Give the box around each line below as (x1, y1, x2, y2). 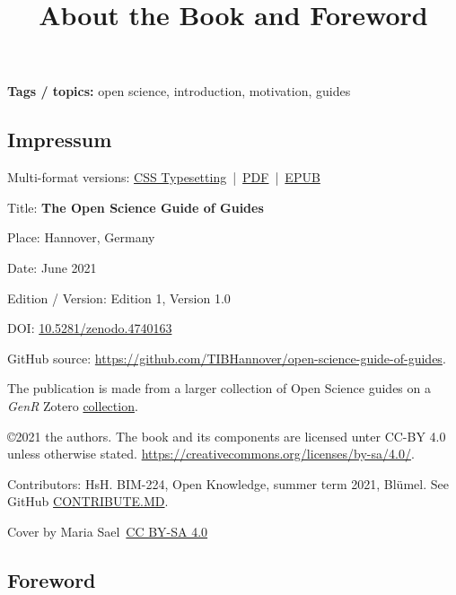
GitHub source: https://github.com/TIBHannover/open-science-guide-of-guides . (7, 348, 446, 367)
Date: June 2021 (7, 258, 97, 276)
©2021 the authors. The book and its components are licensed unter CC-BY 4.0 (7, 426, 446, 445)
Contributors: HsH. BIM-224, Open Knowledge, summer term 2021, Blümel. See (7, 474, 449, 493)
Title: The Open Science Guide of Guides (7, 197, 264, 216)
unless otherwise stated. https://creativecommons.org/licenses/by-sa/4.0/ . (7, 444, 415, 463)
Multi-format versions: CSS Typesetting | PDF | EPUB (7, 168, 320, 187)
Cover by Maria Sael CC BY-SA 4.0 (7, 521, 208, 540)
